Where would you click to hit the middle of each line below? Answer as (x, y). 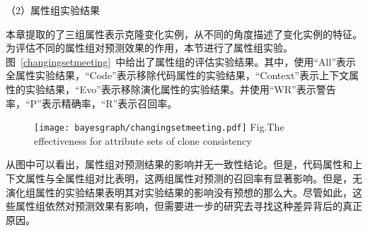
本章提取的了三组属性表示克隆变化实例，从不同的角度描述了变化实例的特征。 (184, 34)
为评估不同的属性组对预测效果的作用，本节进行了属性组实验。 (149, 48)
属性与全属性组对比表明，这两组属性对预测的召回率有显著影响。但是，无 (194, 178)
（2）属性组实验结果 (53, 10)
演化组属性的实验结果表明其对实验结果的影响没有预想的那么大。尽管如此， (179, 192)
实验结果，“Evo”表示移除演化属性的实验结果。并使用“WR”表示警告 (180, 89)
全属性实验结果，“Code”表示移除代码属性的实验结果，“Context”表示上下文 (177, 75)
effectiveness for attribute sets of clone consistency (143, 140)
